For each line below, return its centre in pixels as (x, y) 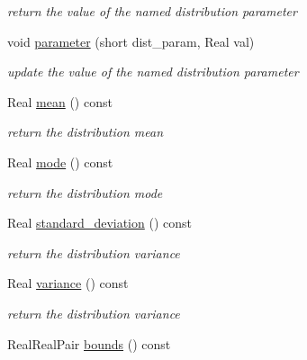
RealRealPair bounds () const (89, 343)
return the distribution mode (85, 192)
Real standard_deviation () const (99, 223)
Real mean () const (60, 101)
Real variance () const (68, 283)
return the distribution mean (86, 132)
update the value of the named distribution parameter (153, 72)
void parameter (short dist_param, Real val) (131, 41)
